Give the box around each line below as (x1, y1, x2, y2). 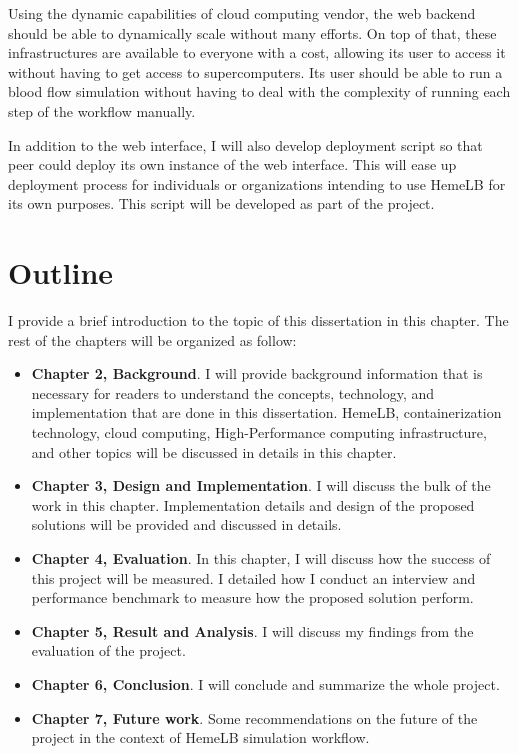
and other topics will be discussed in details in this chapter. (31, 441, 397, 462)
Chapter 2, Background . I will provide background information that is (31, 363, 483, 384)
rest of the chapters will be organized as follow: (8, 329, 297, 350)
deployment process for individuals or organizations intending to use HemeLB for (8, 173, 506, 194)
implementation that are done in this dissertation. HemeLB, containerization (31, 402, 502, 423)
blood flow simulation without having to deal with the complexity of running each (8, 81, 511, 102)
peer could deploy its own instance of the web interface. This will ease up (8, 154, 457, 175)
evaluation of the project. (31, 640, 186, 661)
